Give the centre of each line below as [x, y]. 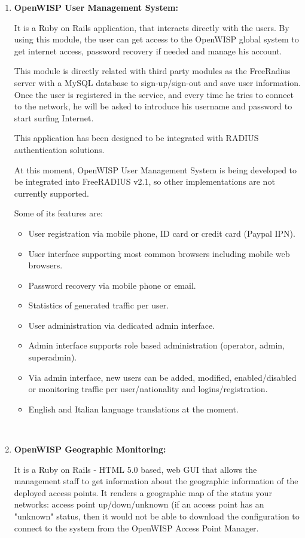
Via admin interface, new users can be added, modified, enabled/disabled [162, 377]
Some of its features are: [58, 213]
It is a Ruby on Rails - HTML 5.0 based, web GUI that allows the [135, 469]
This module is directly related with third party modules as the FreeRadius [152, 71]
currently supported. [51, 193]
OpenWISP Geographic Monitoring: [90, 449]
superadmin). [53, 357]
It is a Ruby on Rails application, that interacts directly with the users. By [152, 27]
